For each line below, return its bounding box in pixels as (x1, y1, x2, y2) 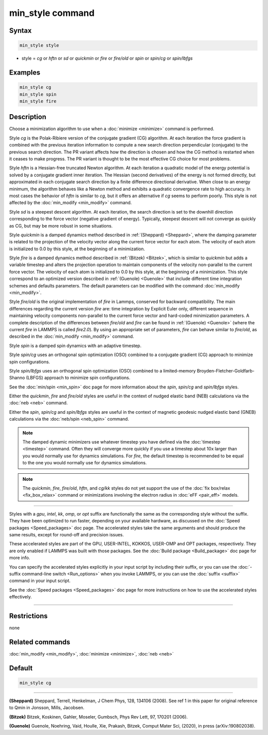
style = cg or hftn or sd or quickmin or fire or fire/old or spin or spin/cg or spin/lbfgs (21, 55, 193, 62)
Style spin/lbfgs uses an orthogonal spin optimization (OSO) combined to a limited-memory (9, 367, 196, 373)
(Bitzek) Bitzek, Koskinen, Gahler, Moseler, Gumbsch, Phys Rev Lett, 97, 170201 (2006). (9, 714, 188, 720)
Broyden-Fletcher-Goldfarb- (197, 367, 255, 373)
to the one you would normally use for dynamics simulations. (22, 460, 147, 466)
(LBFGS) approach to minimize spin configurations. (25, 375, 131, 381)
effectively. (9, 594, 32, 600)
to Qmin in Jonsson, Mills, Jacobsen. (9, 705, 84, 711)
